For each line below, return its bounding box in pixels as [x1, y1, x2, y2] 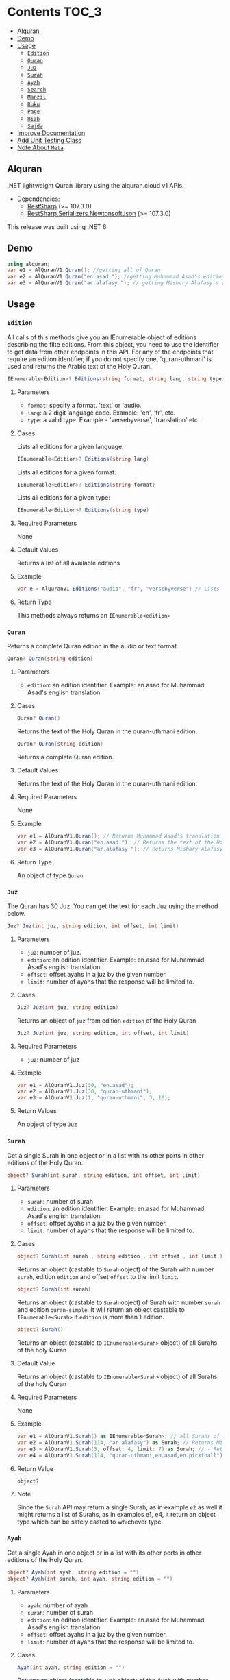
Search [27, 86, 47, 93]
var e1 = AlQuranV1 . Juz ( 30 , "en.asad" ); [16, 1082, 134, 1088]
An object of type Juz [16, 1120, 77, 1128]
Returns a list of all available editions [16, 559, 120, 568]
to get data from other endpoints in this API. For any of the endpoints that [7, 348, 214, 356]
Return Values [16, 1107, 57, 1115]
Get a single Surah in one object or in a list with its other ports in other [7, 1151, 204, 1159]
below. [7, 909, 26, 917]
